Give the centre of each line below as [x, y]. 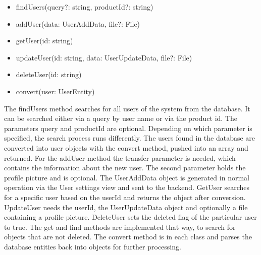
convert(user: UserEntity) [55, 91]
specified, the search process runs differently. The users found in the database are [130, 138]
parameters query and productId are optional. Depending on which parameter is [128, 128]
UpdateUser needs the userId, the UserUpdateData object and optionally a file [126, 207]
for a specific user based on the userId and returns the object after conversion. [125, 197]
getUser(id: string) [44, 41]
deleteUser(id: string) [49, 74]
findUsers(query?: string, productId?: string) [85, 7]
